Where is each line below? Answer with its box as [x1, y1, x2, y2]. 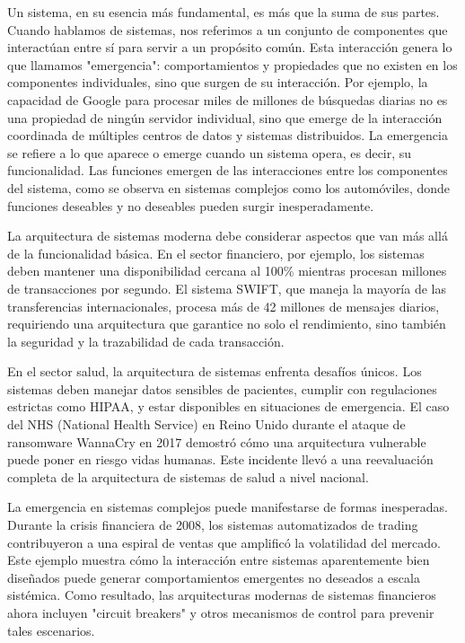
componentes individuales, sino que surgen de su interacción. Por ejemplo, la [7, 73, 428, 92]
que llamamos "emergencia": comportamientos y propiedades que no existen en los [7, 55, 458, 74]
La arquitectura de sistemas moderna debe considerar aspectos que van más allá [7, 226, 448, 245]
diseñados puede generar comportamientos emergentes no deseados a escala [7, 568, 420, 586]
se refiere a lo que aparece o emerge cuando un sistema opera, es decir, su [7, 143, 412, 162]
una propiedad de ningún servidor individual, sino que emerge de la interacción [7, 108, 443, 127]
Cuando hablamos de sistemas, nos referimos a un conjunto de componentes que [7, 20, 448, 39]
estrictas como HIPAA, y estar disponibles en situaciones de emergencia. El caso [7, 397, 450, 416]
